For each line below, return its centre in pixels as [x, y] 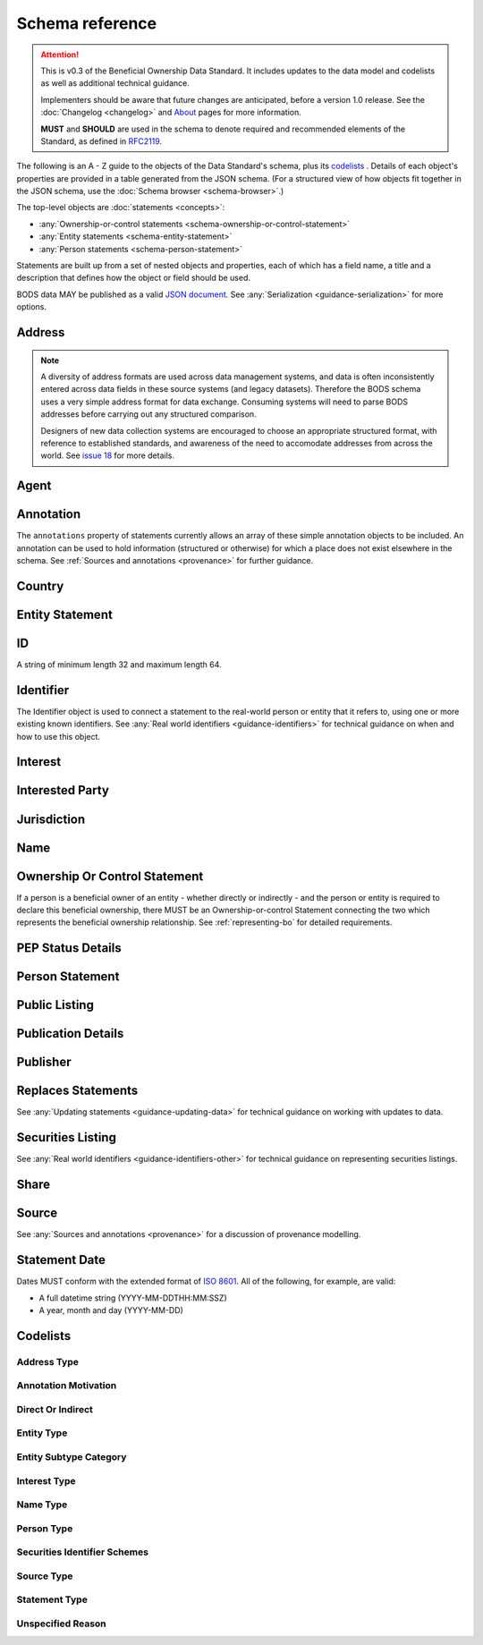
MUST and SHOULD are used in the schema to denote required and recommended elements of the [223, 129]
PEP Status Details [69, 948]
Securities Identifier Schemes [83, 1552]
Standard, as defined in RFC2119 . [102, 141]
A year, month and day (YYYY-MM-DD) [111, 1310]
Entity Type [42, 1433]
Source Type [45, 1576]
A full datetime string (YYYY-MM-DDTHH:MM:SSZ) [133, 1298]
